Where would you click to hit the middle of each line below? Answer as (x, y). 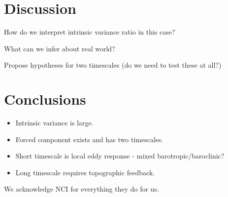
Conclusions (45, 99)
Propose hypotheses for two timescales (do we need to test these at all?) (113, 65)
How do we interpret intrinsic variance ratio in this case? (90, 32)
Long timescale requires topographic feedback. (85, 172)
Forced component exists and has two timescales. (89, 139)
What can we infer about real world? (60, 48)
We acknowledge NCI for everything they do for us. (81, 189)
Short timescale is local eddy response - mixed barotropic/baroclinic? (120, 156)
